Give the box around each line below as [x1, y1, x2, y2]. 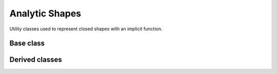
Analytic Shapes [9, 8, 82, 19]
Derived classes [9, 55, 62, 64]
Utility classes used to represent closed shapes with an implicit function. [9, 26, 163, 32]
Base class [9, 39, 45, 48]
